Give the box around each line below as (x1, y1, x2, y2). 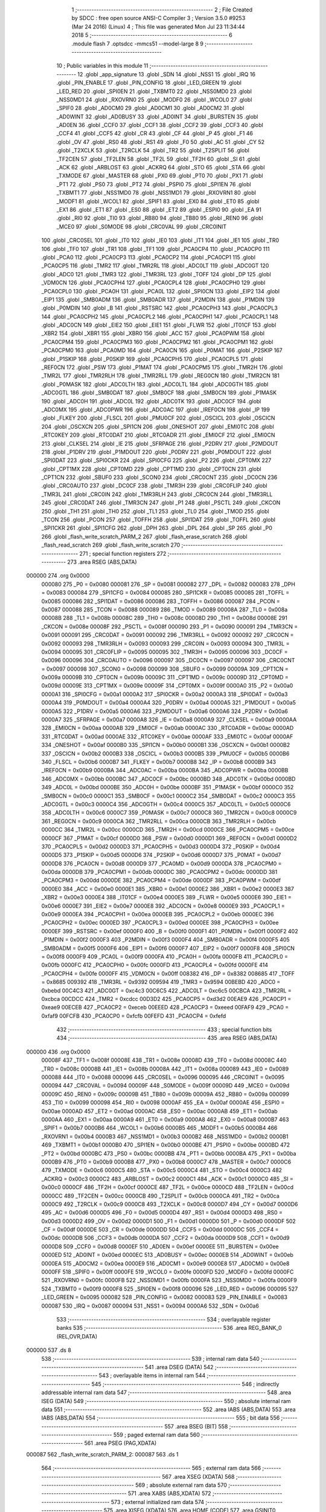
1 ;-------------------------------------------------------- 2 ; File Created (71, 6, 253, 13)
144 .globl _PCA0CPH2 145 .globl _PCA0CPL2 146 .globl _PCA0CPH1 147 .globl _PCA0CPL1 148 (41, 313, 279, 320)
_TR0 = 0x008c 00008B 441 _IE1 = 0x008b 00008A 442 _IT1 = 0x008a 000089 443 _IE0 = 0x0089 (41, 1065, 289, 1072)
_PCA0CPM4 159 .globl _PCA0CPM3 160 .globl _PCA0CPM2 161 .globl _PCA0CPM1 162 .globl (41, 338, 273, 345)
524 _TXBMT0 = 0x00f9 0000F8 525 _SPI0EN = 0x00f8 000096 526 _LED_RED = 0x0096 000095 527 (41, 1285, 298, 1292)
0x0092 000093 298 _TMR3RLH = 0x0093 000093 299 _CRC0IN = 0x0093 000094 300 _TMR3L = (41, 640, 290, 647)
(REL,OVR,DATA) (56, 1332, 98, 1340)
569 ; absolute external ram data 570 (135, 1482, 228, 1489)
